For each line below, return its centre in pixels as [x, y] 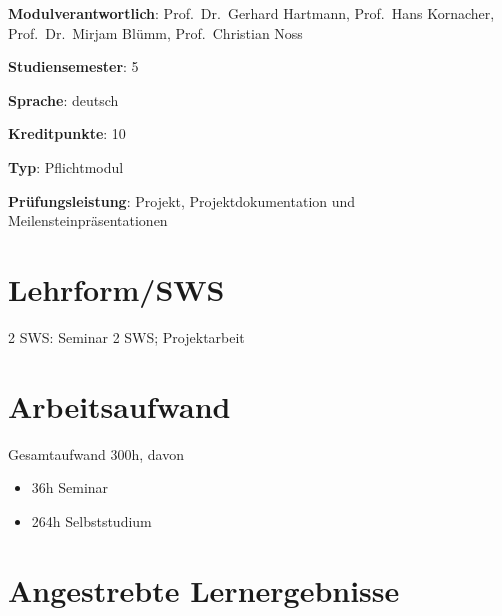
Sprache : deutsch [63, 99]
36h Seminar [70, 487]
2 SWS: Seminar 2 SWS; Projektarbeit [126, 336]
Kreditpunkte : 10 [67, 133]
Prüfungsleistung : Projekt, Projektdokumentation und [182, 200]
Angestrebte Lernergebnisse [204, 589]
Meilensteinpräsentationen [88, 220]
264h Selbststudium [91, 520]
